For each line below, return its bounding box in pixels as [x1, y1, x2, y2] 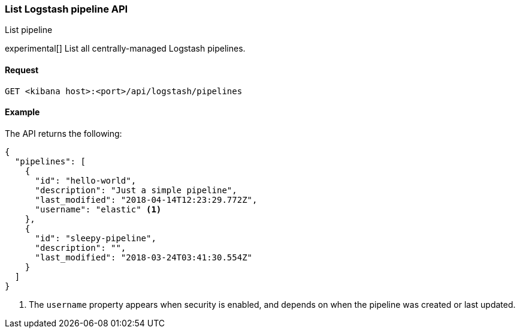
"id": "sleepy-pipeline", [35, 233, 156, 243]
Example [5, 107, 40, 118]
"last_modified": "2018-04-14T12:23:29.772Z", [35, 194, 258, 205]
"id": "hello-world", [35, 175, 137, 185]
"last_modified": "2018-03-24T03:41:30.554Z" [35, 252, 253, 262]
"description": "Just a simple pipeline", [35, 185, 237, 195]
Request [5, 64, 39, 75]
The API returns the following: [5, 128, 122, 139]
